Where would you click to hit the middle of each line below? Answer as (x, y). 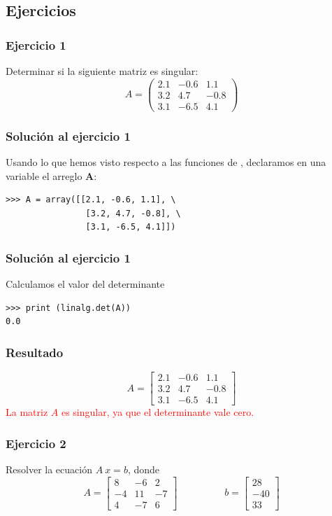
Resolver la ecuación (49, 469)
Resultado (35, 352)
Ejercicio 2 (36, 443)
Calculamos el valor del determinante (85, 284)
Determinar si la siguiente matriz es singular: (102, 71)
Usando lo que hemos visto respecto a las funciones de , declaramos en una (166, 161)
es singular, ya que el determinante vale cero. (158, 412)
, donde (144, 469)
